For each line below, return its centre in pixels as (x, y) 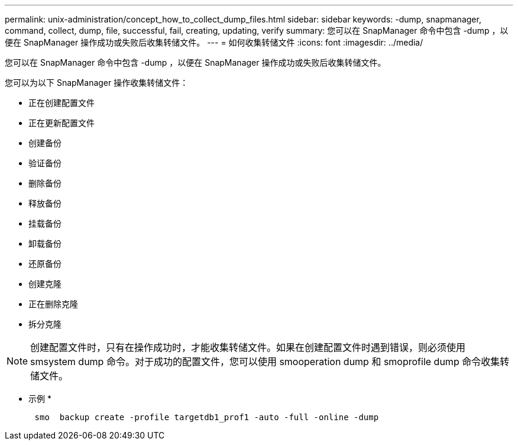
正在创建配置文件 (61, 103)
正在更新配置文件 (61, 123)
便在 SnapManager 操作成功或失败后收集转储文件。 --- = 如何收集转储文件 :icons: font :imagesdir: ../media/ (214, 42)
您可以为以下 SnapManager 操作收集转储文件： (97, 83)
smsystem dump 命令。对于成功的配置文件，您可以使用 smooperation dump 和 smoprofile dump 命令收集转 (270, 362)
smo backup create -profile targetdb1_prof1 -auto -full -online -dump (207, 417)
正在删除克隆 (53, 304)
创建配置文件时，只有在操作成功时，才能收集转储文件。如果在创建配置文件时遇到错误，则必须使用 (248, 347)
